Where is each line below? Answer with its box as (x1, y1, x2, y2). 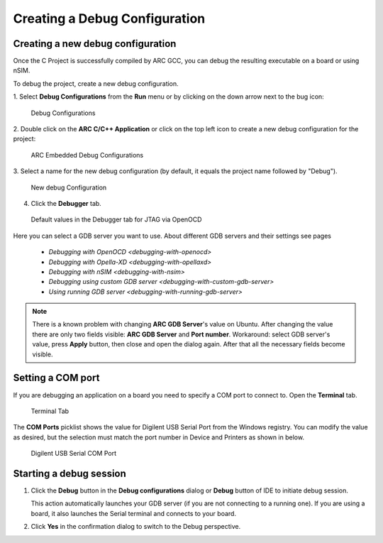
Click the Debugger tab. (30, 199, 102, 207)
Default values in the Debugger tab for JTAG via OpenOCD (30, 215, 202, 224)
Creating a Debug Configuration (13, 11, 206, 26)
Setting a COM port (13, 372, 100, 384)
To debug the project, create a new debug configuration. (13, 79, 179, 88)
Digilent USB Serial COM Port (30, 449, 117, 458)
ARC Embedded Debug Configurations (30, 150, 144, 159)
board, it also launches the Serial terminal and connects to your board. (30, 509, 237, 517)
